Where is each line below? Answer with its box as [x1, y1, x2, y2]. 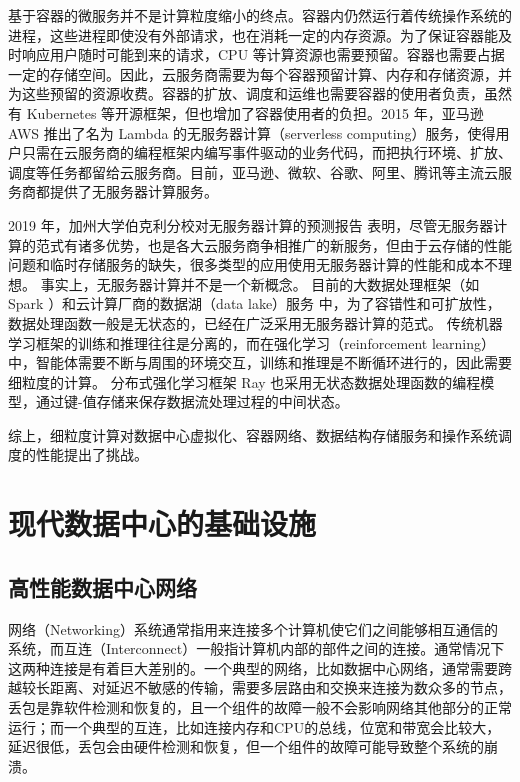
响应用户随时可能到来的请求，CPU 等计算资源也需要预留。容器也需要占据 [21, 44, 505, 65]
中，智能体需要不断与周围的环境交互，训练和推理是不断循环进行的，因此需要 [8, 352, 512, 373]
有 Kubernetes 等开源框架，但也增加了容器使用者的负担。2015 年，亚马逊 [8, 102, 484, 123]
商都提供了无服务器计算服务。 [21, 181, 218, 202]
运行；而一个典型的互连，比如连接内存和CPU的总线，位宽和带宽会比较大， [8, 716, 501, 737]
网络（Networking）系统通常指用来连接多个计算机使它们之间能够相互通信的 [8, 618, 499, 639]
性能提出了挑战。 [35, 444, 148, 465]
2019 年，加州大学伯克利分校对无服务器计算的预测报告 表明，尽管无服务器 [8, 214, 494, 235]
